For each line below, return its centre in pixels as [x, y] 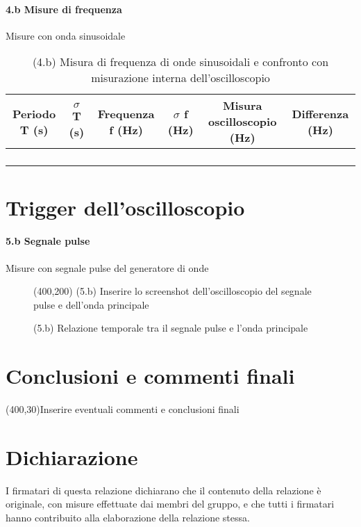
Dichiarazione [72, 456]
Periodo [34, 113]
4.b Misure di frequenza [64, 9]
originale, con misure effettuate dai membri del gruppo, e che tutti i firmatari [170, 504]
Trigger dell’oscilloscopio [125, 207]
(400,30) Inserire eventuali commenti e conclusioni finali [123, 409]
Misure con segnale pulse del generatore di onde [107, 267]
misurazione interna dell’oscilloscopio [180, 78]
